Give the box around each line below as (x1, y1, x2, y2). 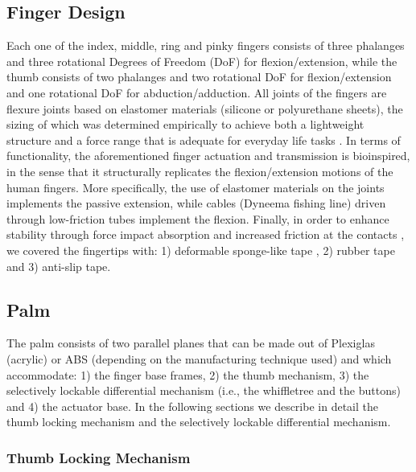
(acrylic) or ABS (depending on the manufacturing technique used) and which (6, 350, 392, 367)
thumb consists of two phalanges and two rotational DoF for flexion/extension (6, 68, 392, 85)
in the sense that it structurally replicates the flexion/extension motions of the (6, 162, 393, 179)
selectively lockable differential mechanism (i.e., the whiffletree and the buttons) (6, 382, 401, 399)
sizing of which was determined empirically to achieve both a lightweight (6, 116, 365, 133)
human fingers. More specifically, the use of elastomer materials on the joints (6, 179, 385, 195)
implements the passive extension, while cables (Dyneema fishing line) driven (6, 195, 386, 211)
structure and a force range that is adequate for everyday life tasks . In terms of (6, 131, 401, 148)
